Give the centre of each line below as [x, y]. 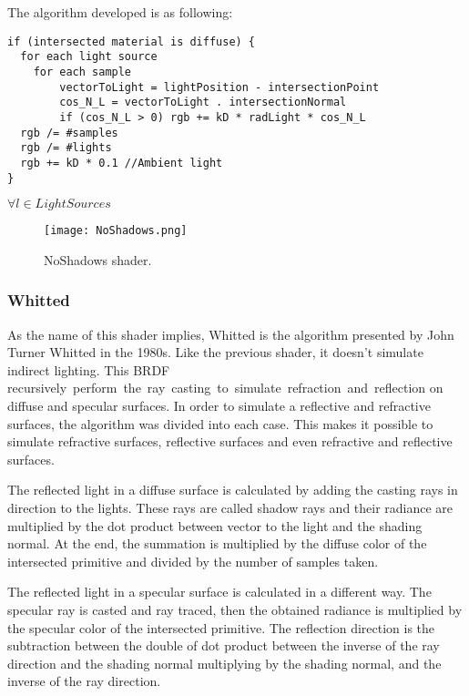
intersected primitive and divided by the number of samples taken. [193, 561]
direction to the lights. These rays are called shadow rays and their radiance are [230, 507]
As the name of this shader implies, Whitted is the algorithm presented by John [231, 334]
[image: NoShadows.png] [116, 231]
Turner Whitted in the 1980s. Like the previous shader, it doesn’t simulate [215, 352]
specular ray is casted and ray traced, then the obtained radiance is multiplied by [235, 609]
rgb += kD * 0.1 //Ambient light [122, 163]
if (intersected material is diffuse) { [132, 41]
